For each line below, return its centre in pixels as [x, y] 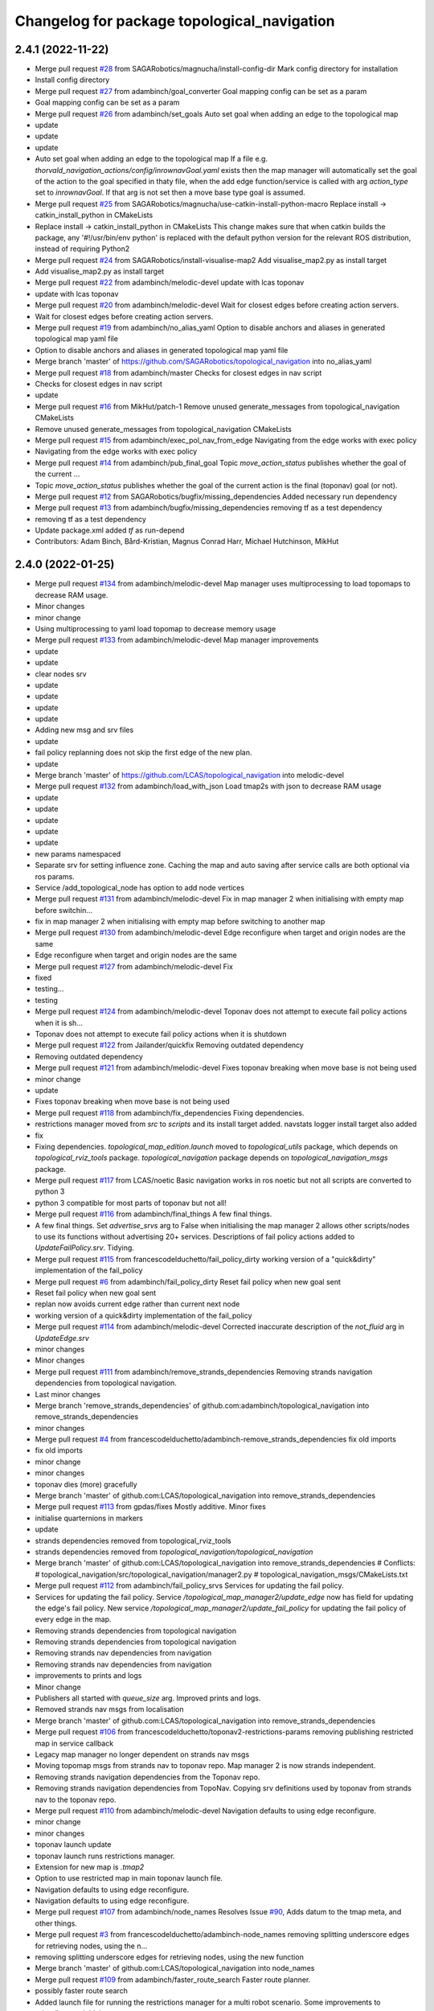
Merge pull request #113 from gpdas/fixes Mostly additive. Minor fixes [151, 1507]
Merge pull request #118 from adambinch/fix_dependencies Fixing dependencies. [170, 1112]
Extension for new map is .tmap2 [90, 1867]
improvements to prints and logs [88, 1676]
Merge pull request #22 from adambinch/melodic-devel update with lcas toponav [170, 282]
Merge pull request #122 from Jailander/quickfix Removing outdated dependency [170, 1045]
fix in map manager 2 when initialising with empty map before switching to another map [180, 922]
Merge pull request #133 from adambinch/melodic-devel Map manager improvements [177, 640]
